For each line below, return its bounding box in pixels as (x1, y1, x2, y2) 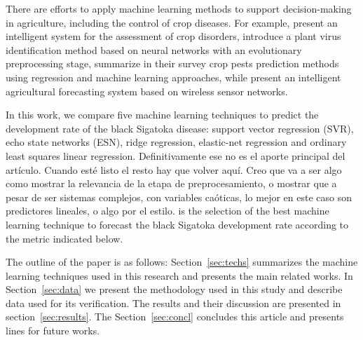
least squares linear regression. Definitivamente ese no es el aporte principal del (6, 148, 345, 163)
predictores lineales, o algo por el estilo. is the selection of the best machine (6, 203, 329, 218)
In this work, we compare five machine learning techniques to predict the (6, 107, 319, 122)
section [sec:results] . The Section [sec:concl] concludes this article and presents (6, 309, 344, 324)
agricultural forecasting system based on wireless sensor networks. (6, 83, 288, 98)
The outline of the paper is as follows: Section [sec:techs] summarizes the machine (6, 254, 358, 269)
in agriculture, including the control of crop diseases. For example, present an (6, 15, 338, 29)
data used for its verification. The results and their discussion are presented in (6, 295, 341, 310)
